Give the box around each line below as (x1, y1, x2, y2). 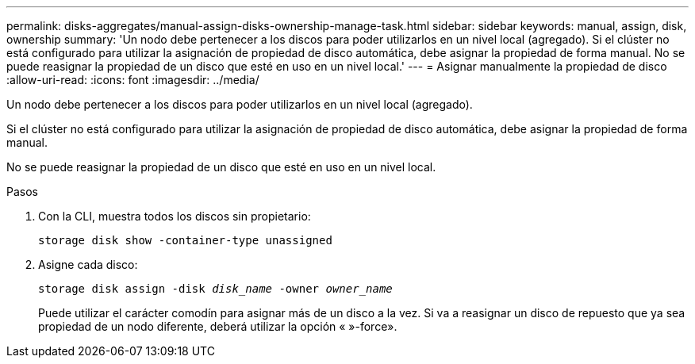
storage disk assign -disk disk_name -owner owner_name (38, 282, 393, 295)
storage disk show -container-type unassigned (38, 234, 332, 247)
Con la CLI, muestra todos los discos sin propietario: (38, 209, 311, 223)
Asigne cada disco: (38, 258, 138, 271)
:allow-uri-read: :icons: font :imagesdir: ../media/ (6, 73, 259, 86)
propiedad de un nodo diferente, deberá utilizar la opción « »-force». (38, 320, 397, 333)
